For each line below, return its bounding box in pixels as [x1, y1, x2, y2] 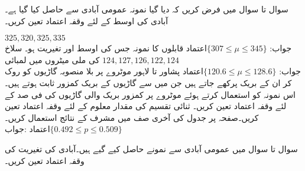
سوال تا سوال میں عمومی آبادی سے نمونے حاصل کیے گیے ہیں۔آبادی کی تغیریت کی [5, 142, 298, 154]
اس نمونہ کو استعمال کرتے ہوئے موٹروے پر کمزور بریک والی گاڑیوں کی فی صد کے [5, 88, 296, 100]
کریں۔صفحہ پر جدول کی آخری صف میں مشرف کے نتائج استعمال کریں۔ [5, 111, 259, 123]
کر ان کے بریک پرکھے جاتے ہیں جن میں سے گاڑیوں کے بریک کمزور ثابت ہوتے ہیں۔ [5, 76, 292, 88]
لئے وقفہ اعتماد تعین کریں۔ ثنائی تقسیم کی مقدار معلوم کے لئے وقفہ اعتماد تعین [5, 100, 287, 112]
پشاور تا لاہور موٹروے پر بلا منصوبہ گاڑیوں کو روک [5, 65, 180, 77]
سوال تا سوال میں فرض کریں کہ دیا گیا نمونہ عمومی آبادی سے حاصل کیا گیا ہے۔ [5, 3, 288, 15]
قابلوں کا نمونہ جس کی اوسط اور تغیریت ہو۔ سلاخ [5, 42, 184, 54]
